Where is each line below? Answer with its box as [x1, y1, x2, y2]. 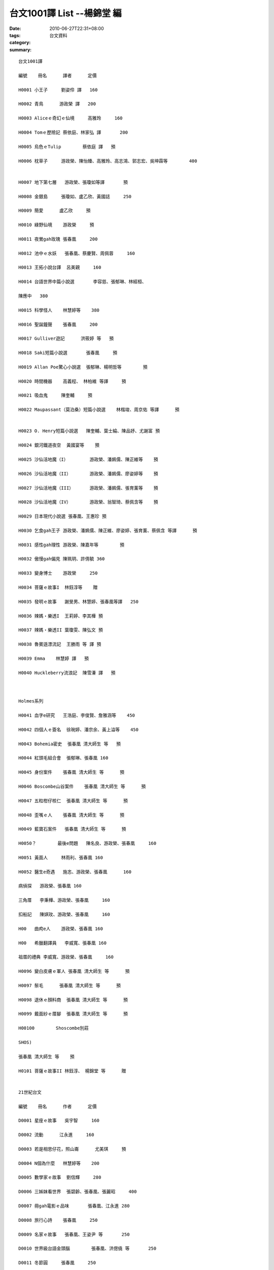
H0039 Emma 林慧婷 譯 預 [18, 655, 89, 661]
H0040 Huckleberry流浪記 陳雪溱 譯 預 [18, 670, 116, 676]
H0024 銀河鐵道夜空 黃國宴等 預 [18, 442, 100, 448]
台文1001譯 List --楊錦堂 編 [9, 8, 122, 19]
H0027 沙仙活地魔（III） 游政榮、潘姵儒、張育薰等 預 [18, 485, 158, 491]
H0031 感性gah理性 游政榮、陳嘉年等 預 [18, 542, 124, 548]
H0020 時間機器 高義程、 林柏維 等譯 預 [18, 378, 126, 384]
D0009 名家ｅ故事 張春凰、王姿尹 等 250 [18, 1231, 130, 1237]
